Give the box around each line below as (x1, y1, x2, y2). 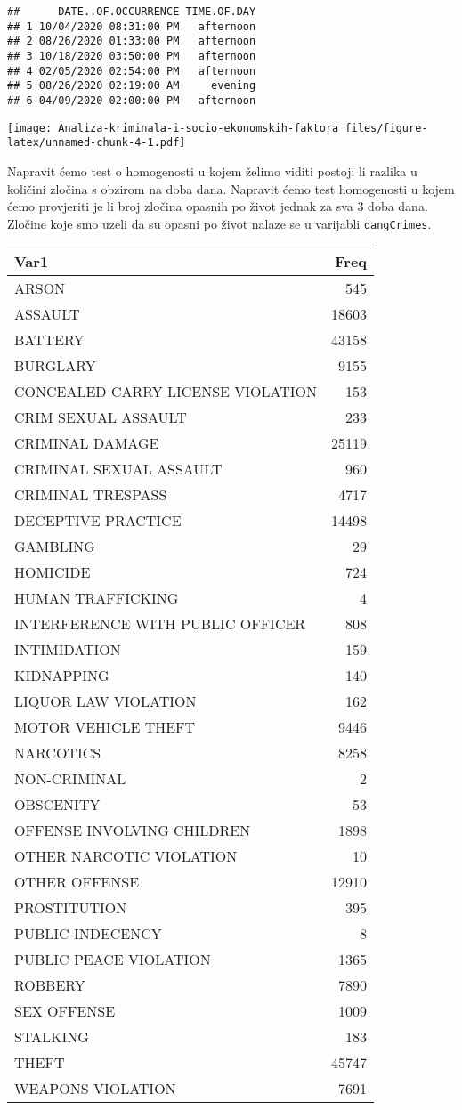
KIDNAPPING (14, 665, 109, 686)
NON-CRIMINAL (14, 768, 126, 790)
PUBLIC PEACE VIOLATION (14, 949, 211, 970)
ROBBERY (14, 975, 85, 996)
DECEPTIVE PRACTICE (14, 510, 182, 531)
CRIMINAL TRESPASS (14, 484, 167, 506)
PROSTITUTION (14, 897, 127, 919)
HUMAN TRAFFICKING (14, 587, 179, 609)
